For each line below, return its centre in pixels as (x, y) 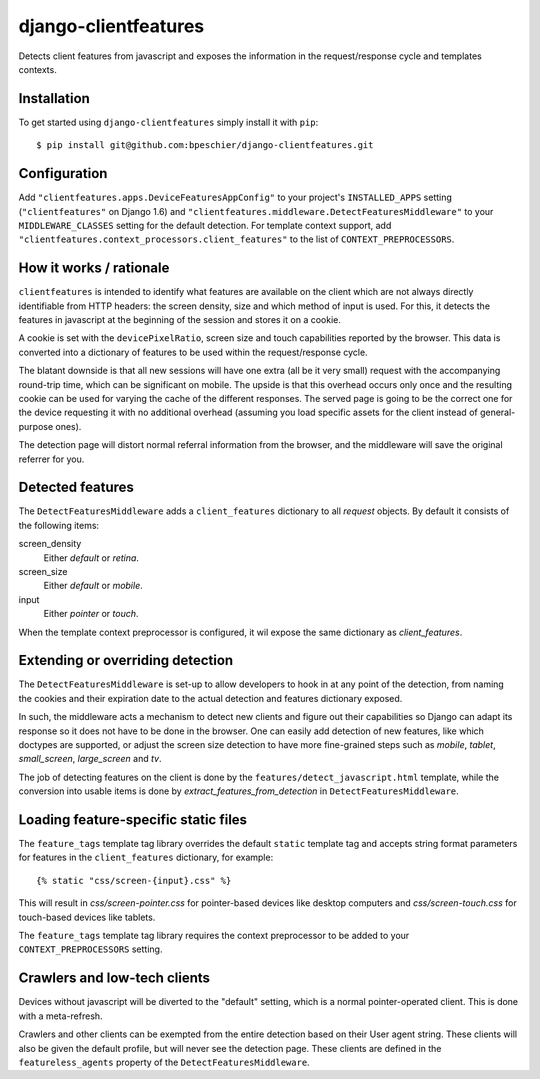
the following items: (59, 525)
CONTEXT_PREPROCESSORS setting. (90, 949)
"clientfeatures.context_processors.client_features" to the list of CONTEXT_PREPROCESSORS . (236, 239)
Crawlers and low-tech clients (114, 978)
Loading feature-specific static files (133, 819)
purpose (36, 426)
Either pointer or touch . (91, 614)
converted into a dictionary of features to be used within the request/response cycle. (193, 352)
